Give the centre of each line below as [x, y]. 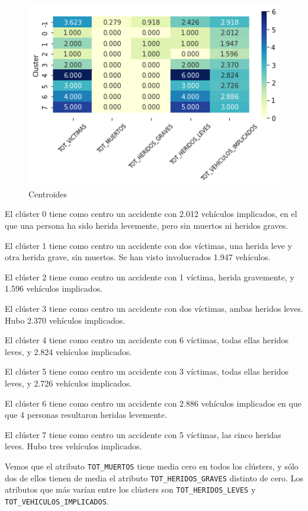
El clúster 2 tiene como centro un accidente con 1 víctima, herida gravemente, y [150, 277]
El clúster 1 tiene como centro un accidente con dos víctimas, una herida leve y [149, 245]
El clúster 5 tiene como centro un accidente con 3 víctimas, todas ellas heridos [147, 371]
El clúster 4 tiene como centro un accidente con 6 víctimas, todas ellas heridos [147, 340]
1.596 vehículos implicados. [54, 288]
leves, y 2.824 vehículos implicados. [68, 351]
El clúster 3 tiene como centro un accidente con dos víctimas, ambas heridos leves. [154, 308]
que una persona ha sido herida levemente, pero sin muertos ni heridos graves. [147, 225]
